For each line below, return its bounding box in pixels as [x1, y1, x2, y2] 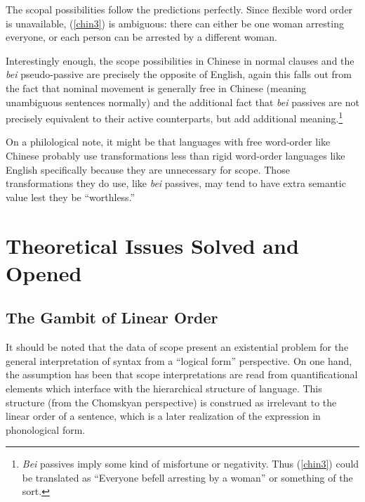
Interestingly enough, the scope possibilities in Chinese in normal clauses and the [6, 53, 354, 67]
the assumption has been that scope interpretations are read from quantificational [6, 367, 358, 382]
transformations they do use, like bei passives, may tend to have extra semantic [6, 176, 346, 191]
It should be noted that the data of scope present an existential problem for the [6, 340, 349, 354]
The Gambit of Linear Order [6, 307, 218, 328]
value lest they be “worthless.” [6, 189, 135, 204]
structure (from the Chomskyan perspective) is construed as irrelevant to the [6, 394, 337, 409]
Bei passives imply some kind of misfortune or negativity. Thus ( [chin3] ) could [22, 456, 359, 471]
